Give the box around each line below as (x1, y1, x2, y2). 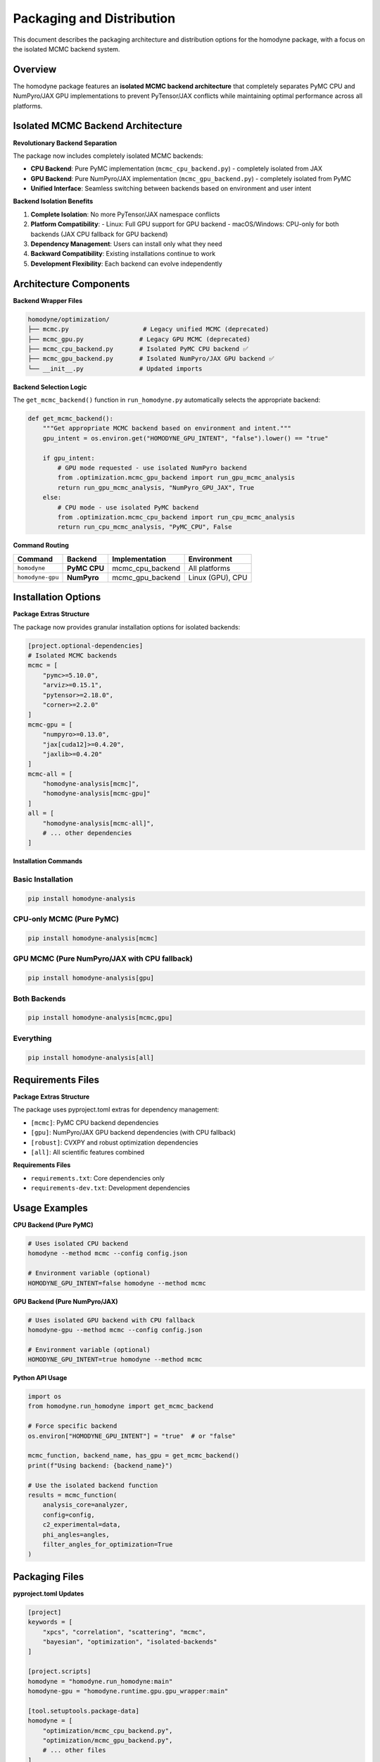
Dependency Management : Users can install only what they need (30, 240, 222, 248)
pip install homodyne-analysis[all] (27, 1054, 155, 1061)
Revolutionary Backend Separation (13, 138, 118, 147)
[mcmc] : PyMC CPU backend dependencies (30, 1118, 159, 1127)
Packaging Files (13, 1570, 84, 1582)
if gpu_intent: (42, 454, 95, 462)
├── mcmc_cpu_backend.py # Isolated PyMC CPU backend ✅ (27, 345, 249, 352)
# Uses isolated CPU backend (27, 1240, 129, 1247)
